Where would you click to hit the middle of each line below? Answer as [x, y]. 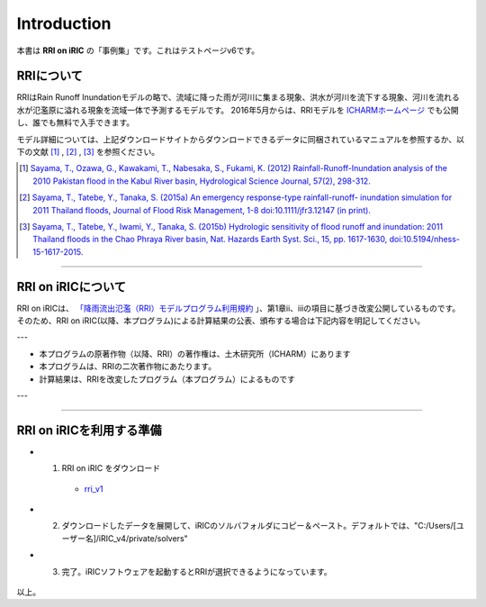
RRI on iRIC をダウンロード [111, 468]
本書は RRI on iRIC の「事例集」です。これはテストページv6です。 [138, 50]
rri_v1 [94, 489]
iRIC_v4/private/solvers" [143, 538]
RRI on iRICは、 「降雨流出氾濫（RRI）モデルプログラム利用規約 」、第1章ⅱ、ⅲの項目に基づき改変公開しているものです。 [238, 308]
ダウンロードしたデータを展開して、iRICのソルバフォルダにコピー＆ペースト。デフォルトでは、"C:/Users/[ [259, 526]
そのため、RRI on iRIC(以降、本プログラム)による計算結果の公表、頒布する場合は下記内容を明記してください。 [221, 321]
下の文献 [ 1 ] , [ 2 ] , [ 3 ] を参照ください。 [88, 152]
